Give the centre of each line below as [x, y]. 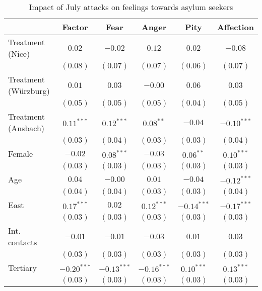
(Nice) [19, 54]
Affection [236, 27]
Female [21, 154]
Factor [75, 27]
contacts [23, 242]
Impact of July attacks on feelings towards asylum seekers [131, 7]
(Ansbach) [26, 128]
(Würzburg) [29, 91]
